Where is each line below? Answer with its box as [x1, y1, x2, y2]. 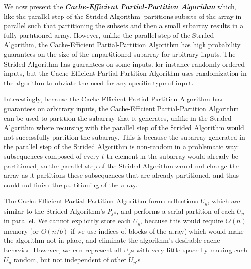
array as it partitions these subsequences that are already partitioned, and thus [4, 170, 239, 180]
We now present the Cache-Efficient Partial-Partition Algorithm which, [4, 1, 236, 11]
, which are [207, 196, 240, 206]
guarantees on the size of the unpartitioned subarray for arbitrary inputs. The [4, 49, 235, 59]
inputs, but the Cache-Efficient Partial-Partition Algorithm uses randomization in [4, 68, 247, 78]
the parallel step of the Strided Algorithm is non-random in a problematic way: [4, 141, 239, 151]
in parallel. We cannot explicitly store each [4, 216, 131, 226]
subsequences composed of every [4, 151, 100, 161]
